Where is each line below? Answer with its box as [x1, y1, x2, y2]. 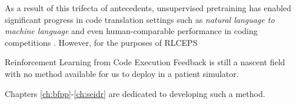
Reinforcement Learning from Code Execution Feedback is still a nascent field [5, 56, 285, 68]
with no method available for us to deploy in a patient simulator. [5, 67, 239, 79]
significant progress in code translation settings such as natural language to [5, 13, 275, 25]
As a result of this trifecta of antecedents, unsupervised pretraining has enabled [5, 2, 291, 14]
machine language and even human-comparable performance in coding [5, 25, 258, 37]
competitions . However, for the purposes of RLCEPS [5, 36, 198, 48]
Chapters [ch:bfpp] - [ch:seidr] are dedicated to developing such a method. [5, 87, 265, 99]
